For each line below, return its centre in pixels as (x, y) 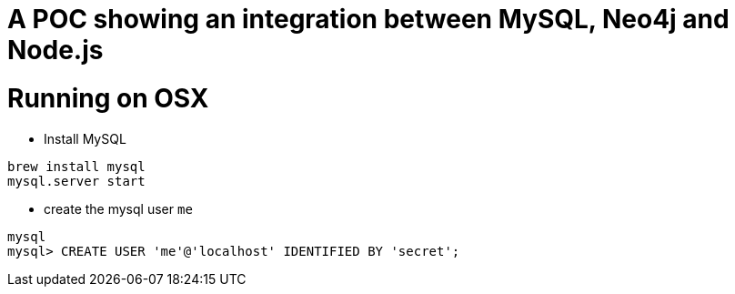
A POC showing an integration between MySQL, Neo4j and (368, 19)
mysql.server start (76, 181)
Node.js (55, 50)
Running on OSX (108, 98)
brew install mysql (76, 166)
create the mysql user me (118, 208)
